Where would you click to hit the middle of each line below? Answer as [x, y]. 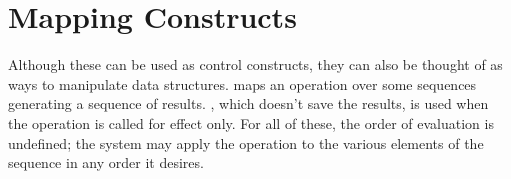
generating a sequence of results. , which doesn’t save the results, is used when [248, 103]
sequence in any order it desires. [106, 162]
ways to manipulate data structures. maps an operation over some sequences [242, 83]
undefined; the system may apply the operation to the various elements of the [246, 142]
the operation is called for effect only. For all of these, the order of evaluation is [251, 122]
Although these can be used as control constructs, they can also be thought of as [255, 64]
